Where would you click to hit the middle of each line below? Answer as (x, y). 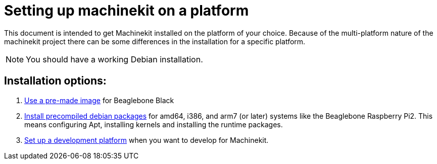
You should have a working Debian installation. (114, 59)
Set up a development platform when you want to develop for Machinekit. (147, 140)
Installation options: (55, 81)
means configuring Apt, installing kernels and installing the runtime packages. (154, 124)
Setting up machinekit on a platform (127, 11)
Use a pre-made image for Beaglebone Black (99, 100)
